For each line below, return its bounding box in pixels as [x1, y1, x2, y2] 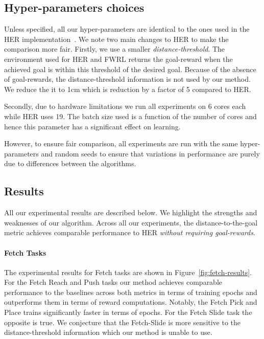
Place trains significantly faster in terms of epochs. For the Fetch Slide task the [4, 307, 252, 318]
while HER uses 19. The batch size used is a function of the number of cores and [4, 110, 257, 121]
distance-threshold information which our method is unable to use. [4, 327, 212, 337]
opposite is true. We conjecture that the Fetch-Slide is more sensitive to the [4, 317, 241, 327]
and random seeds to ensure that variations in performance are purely [41, 148, 260, 159]
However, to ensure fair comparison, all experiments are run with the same [4, 138, 238, 149]
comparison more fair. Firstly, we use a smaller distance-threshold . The [4, 43, 225, 54]
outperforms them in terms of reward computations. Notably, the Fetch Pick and [4, 297, 257, 307]
